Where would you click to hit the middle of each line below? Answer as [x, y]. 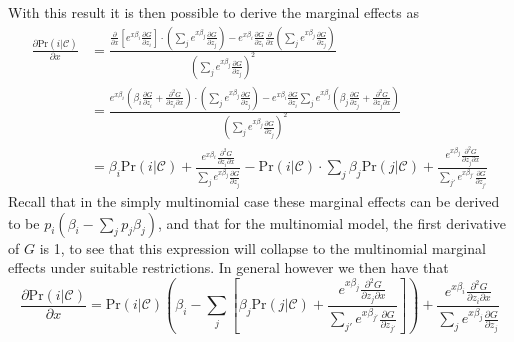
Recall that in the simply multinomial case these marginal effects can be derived [254, 200]
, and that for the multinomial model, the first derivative [332, 222]
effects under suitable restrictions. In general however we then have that [228, 267]
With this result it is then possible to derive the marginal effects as [213, 12]
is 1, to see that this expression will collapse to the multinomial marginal [262, 247]
